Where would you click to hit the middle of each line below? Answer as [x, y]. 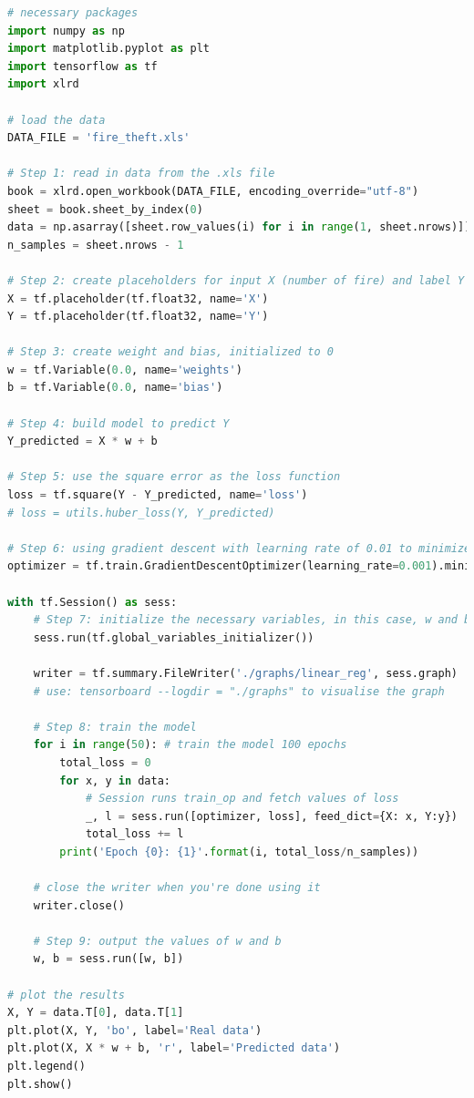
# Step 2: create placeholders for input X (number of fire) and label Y [236, 280]
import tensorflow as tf [82, 66]
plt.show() [40, 1084]
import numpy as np [66, 31]
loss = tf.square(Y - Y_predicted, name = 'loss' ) [158, 495]
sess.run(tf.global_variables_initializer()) [174, 637]
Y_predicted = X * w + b [82, 441]
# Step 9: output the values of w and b [157, 941]
